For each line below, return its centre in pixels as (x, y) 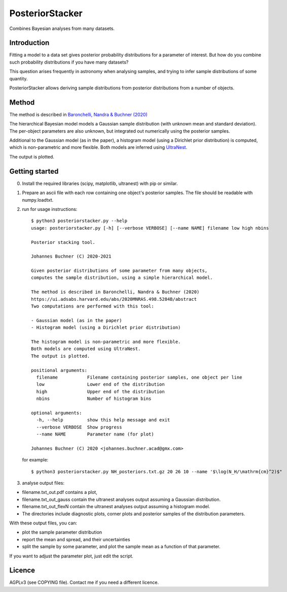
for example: (35, 460)
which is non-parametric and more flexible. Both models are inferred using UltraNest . (98, 147)
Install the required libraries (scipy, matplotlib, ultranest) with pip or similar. (100, 183)
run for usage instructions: (50, 209)
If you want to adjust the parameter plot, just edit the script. (71, 556)
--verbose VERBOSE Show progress (79, 427)
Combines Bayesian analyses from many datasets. (62, 28)
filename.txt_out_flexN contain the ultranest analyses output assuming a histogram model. (116, 507)
